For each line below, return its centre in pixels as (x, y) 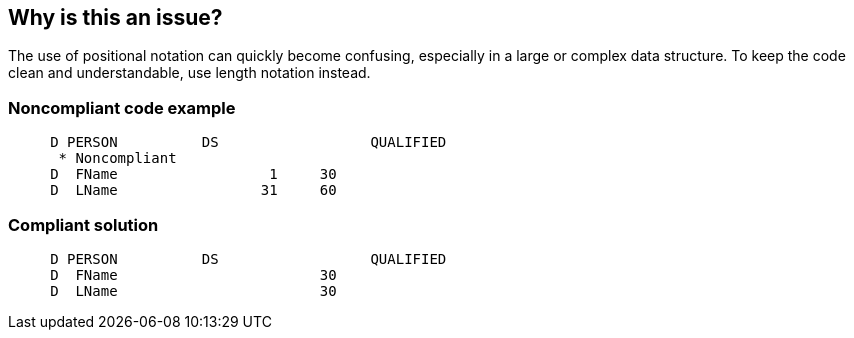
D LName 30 (193, 290)
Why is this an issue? (115, 17)
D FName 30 (193, 274)
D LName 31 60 (193, 190)
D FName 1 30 (193, 174)
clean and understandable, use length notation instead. (189, 73)
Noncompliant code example (122, 107)
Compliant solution (83, 224)
